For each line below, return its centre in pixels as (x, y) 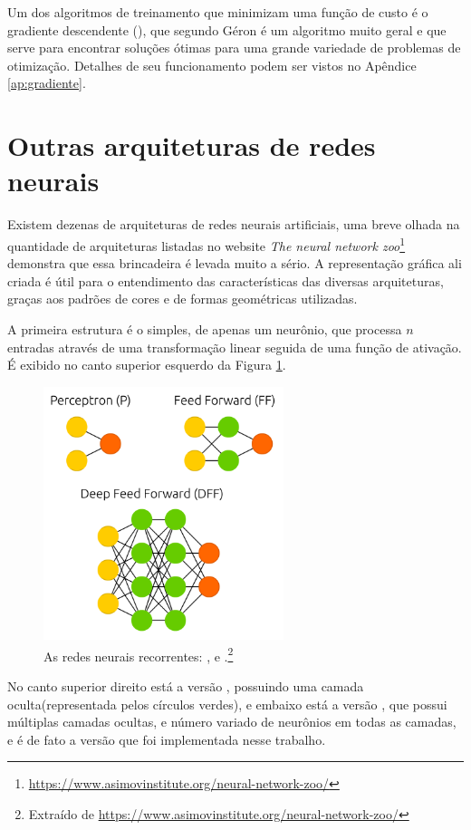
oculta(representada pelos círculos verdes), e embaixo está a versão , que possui (227, 704)
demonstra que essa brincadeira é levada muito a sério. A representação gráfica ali (235, 263)
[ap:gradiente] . (47, 83)
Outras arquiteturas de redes (192, 145)
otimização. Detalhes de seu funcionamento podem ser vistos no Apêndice (212, 65)
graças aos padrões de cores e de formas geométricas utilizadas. (183, 299)
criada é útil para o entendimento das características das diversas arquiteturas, (226, 280)
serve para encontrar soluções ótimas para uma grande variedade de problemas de (234, 48)
